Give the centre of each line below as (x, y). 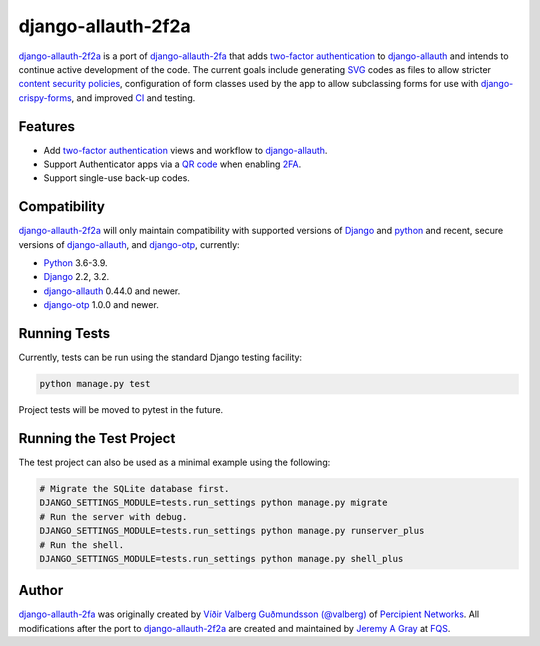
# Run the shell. (82, 544)
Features (46, 126)
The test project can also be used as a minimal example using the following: (174, 462)
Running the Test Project (97, 438)
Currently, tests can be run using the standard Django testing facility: (160, 357)
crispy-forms (45, 97)
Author (41, 590)
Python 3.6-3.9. (76, 263)
